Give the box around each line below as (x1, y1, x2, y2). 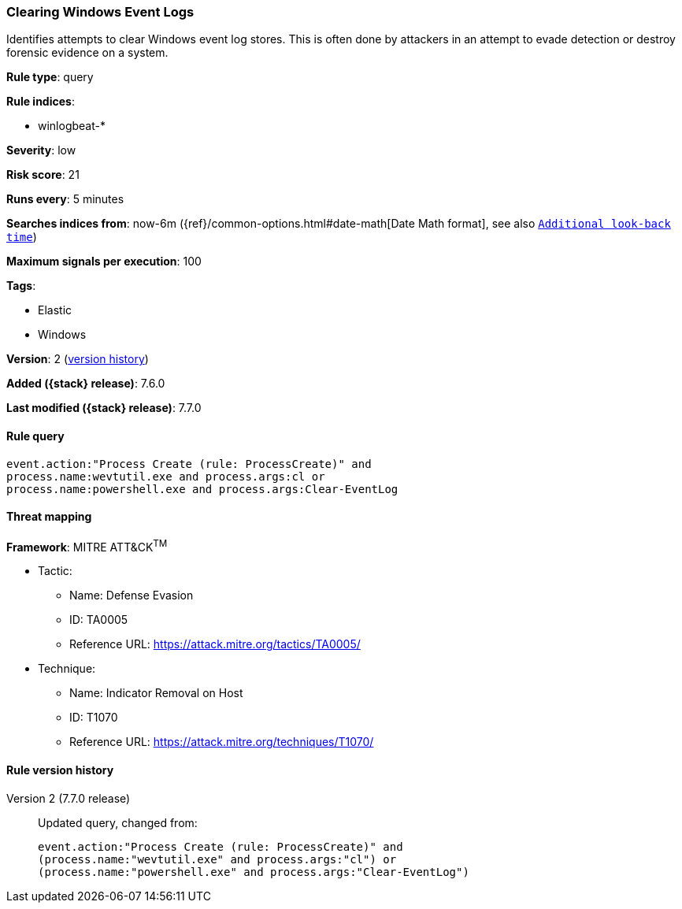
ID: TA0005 (69, 613, 128, 627)
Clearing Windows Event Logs (6, 4, 195, 20)
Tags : (6, 279, 36, 293)
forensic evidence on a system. (6, 46, 169, 60)
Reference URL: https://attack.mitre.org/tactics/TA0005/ (69, 637, 361, 651)
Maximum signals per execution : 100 (6, 254, 202, 269)
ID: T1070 (69, 711, 118, 725)
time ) (6, 230, 37, 244)
